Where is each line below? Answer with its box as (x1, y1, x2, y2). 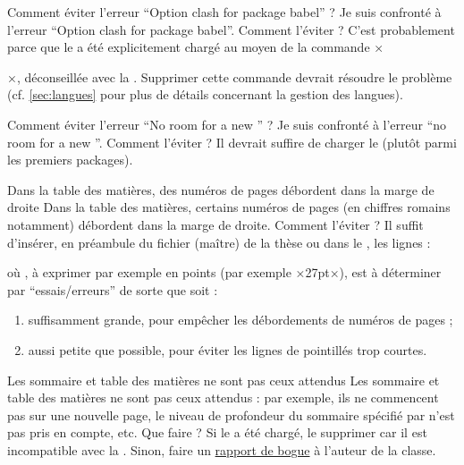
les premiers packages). (7, 150, 133, 169)
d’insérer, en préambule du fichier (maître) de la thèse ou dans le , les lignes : (7, 232, 431, 251)
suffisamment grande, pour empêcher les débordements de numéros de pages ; (28, 310, 453, 329)
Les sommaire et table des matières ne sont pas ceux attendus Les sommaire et (7, 370, 440, 389)
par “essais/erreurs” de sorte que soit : (7, 280, 218, 299)
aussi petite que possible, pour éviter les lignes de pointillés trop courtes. (28, 340, 427, 359)
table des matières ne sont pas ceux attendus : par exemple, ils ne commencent (7, 388, 439, 407)
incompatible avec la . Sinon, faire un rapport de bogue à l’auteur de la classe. (7, 440, 436, 459)
